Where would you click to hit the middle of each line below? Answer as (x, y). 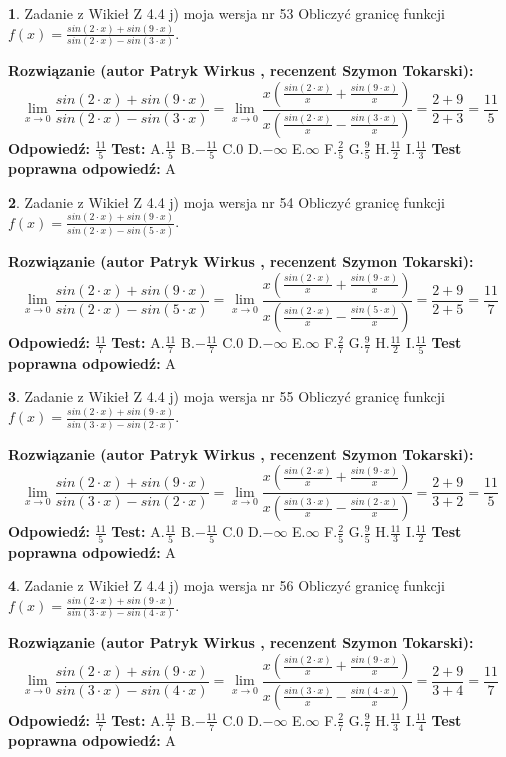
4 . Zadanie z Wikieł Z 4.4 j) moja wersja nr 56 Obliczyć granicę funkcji (226, 585)
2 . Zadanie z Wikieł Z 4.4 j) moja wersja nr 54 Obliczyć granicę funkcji (226, 201)
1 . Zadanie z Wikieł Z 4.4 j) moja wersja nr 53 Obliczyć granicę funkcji (226, 13)
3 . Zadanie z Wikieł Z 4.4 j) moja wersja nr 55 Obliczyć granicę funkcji (226, 396)
